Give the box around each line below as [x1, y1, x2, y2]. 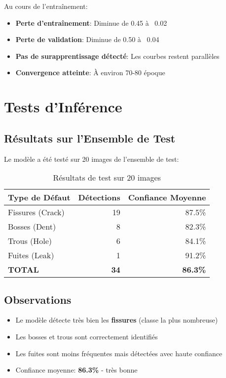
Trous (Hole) [8, 235, 52, 247]
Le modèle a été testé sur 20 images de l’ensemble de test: [4, 153, 179, 164]
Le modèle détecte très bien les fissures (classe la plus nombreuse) [15, 315, 218, 325]
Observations [4, 291, 72, 307]
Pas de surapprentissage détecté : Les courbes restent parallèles [15, 50, 220, 61]
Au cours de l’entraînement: [4, 1, 88, 11]
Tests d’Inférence [4, 96, 122, 117]
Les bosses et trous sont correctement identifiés [15, 331, 158, 341]
